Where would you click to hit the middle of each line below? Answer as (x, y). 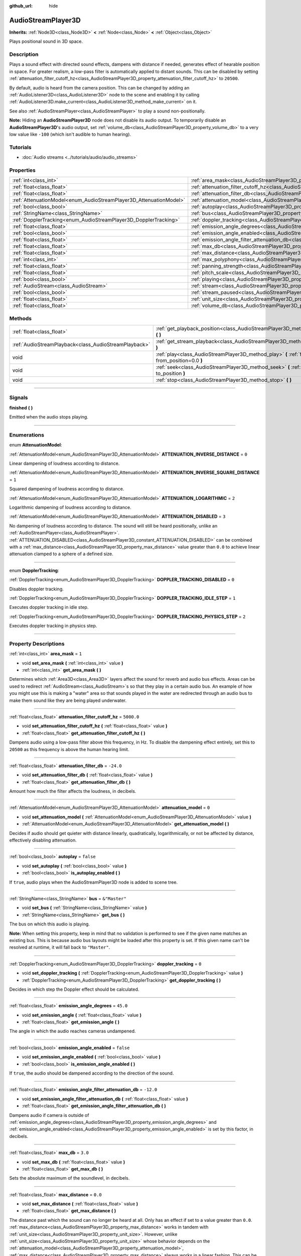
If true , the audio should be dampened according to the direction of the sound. (92, 1073)
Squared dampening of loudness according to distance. (67, 489)
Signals (19, 398)
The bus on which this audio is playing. (50, 924)
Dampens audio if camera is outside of (49, 1115)
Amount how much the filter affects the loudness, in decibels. (73, 791)
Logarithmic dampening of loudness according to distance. (70, 507)
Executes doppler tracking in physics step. (53, 626)
